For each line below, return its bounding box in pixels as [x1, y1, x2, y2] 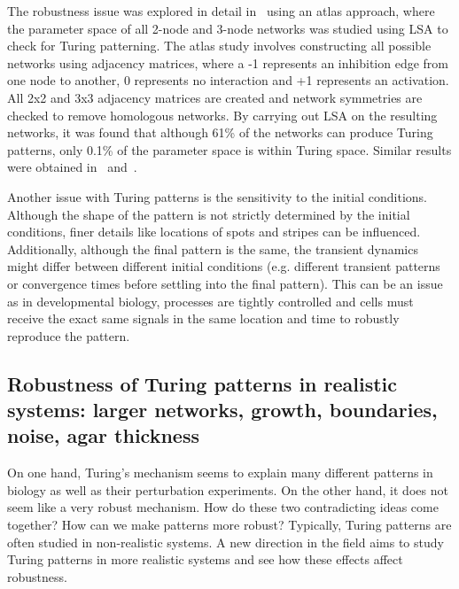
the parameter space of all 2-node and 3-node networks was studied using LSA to [7, 19, 448, 37]
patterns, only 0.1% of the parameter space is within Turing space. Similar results [7, 140, 452, 159]
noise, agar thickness [7, 422, 199, 449]
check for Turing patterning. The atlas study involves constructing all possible [7, 36, 432, 55]
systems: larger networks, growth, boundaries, [7, 396, 438, 423]
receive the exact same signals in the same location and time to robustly [7, 309, 400, 328]
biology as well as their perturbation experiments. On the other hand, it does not [7, 480, 448, 499]
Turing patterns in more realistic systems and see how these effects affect [7, 550, 403, 569]
